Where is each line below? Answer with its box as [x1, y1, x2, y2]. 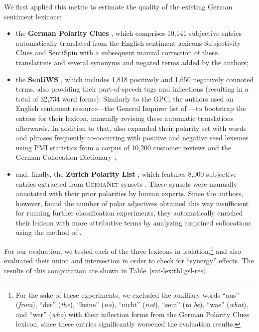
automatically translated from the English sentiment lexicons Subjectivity [15, 37, 241, 48]
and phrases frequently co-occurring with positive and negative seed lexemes [15, 132, 249, 143]
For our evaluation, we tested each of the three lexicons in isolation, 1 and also [4, 244, 241, 256]
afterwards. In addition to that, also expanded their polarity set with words [15, 122, 247, 133]
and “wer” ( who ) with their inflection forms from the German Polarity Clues [15, 309, 250, 319]
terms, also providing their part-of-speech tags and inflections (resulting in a [15, 84, 249, 94]
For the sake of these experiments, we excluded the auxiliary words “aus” [15, 289, 240, 300]
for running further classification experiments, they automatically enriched [15, 208, 243, 218]
